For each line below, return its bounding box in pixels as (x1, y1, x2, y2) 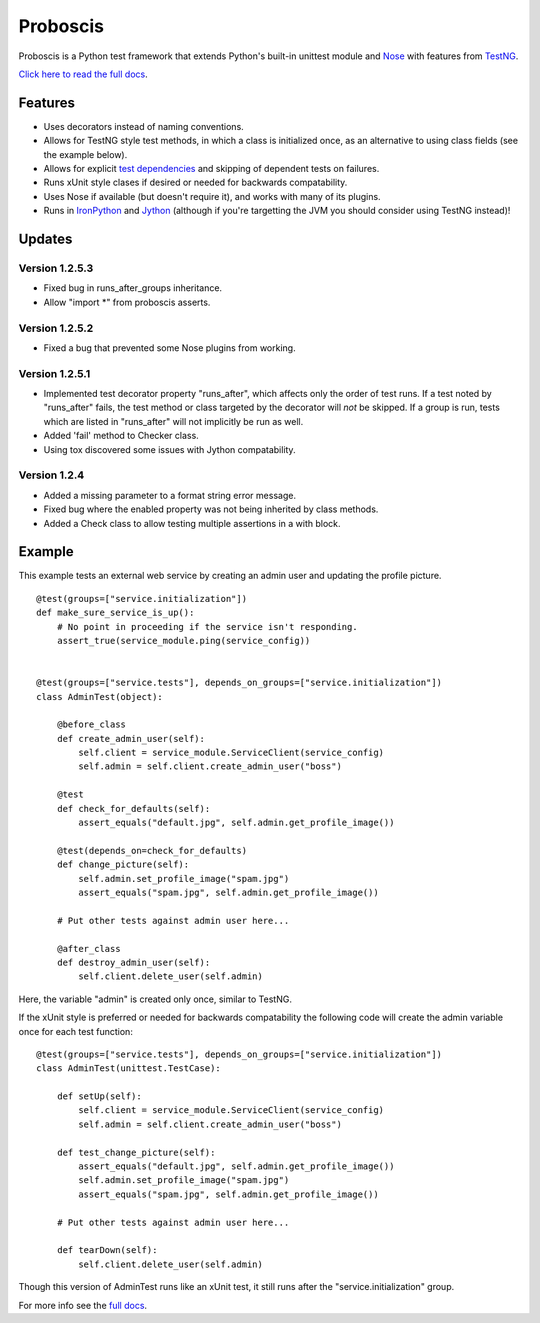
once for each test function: (18, 1025, 134, 1037)
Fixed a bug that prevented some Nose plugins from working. (43, 341, 296, 354)
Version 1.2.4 (18, 468, 85, 482)
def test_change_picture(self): (56, 1146, 216, 1158)
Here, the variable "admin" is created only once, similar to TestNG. (18, 993, 292, 1005)
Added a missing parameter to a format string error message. (43, 489, 297, 501)
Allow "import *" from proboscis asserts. (43, 296, 211, 308)
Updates (18, 231, 73, 247)
